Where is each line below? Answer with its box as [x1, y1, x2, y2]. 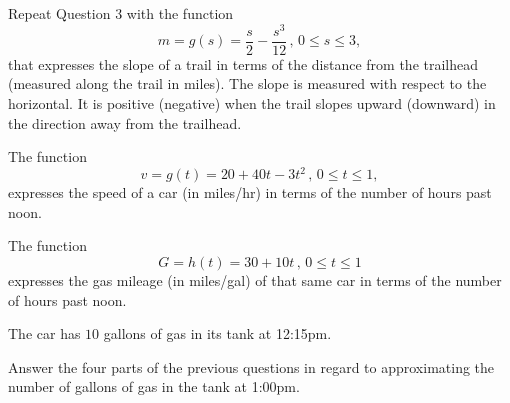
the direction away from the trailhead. [8, 112, 242, 133]
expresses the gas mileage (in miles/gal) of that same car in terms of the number [8, 269, 502, 290]
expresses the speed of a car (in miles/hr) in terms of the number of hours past [8, 182, 492, 203]
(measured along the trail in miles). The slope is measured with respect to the [8, 73, 487, 94]
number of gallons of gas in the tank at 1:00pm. [8, 376, 300, 397]
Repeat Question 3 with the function [8, 3, 234, 23]
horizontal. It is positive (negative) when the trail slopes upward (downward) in [8, 92, 496, 113]
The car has [8, 323, 81, 344]
